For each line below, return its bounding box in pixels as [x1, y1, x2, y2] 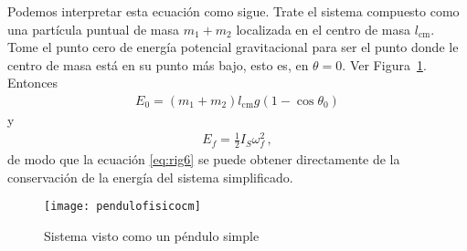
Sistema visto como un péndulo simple [44, 225, 260, 245]
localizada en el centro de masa [236, 19, 411, 38]
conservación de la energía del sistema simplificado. [7, 167, 293, 186]
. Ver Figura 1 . [342, 55, 427, 74]
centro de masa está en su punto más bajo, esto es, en [7, 55, 309, 74]
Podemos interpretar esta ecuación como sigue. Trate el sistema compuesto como [7, 2, 460, 20]
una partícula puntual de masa [7, 19, 179, 38]
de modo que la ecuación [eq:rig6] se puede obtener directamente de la [7, 149, 400, 168]
